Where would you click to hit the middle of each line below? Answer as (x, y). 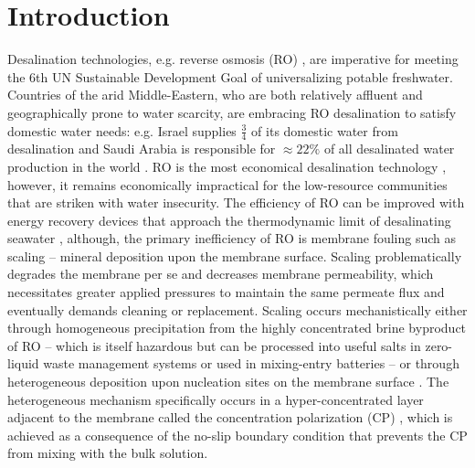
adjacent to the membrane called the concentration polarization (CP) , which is (230, 417)
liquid (23, 363)
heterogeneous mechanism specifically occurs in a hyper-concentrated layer (216, 399)
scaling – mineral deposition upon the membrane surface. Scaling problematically (235, 255)
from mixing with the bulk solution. (108, 453)
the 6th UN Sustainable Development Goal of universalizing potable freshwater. (230, 76)
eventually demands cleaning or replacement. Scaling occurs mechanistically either (237, 309)
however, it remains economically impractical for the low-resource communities (227, 184)
